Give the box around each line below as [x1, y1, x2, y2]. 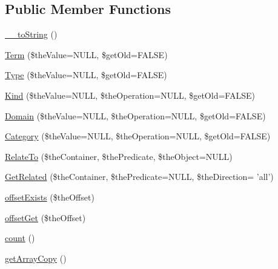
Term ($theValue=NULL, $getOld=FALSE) [5, 48, 168, 61]
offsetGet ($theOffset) [5, 211, 86, 224]
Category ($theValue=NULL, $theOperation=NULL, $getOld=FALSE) [5, 130, 271, 142]
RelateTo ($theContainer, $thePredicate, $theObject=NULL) [5, 150, 233, 162]
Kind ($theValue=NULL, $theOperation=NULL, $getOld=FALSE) [5, 88, 255, 101]
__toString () [5, 28, 58, 41]
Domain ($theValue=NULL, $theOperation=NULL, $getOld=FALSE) [5, 109, 266, 122]
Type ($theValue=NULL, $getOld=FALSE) [5, 68, 167, 81]
